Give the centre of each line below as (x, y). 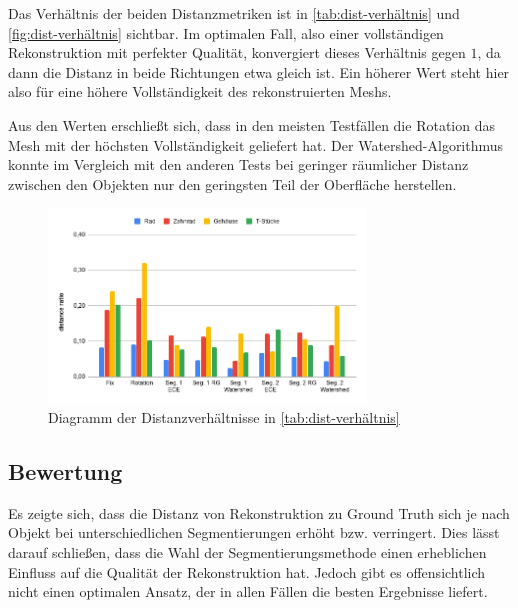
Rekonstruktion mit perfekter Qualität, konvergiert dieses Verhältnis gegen (237, 52)
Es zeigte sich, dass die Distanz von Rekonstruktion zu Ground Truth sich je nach (259, 512)
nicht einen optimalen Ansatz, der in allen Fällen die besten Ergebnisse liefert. (248, 591)
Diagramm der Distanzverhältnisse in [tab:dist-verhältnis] (224, 417)
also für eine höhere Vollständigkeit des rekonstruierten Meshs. (200, 91)
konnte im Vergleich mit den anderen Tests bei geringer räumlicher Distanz (238, 164)
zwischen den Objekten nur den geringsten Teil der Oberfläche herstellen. (232, 183)
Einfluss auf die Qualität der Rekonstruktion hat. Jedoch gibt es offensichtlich (247, 571)
